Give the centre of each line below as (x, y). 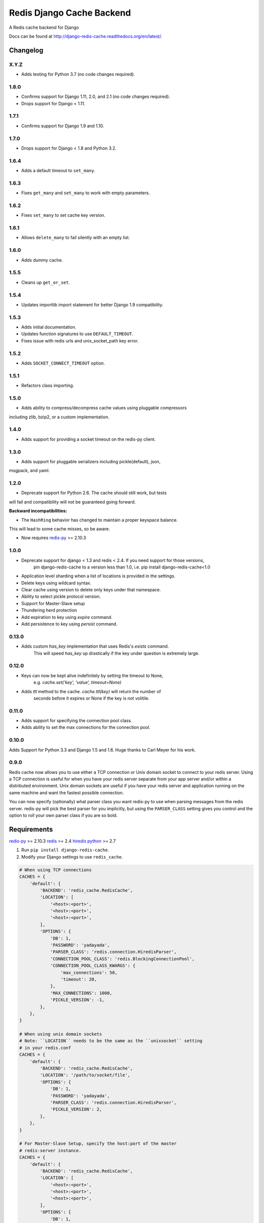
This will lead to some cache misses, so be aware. (59, 529)
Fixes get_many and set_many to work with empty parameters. (86, 193)
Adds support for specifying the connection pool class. (77, 721)
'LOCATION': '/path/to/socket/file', (85, 1075)
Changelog (26, 50)
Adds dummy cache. (42, 260)
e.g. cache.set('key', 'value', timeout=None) (77, 682)
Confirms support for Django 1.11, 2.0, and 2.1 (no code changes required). (96, 97)
